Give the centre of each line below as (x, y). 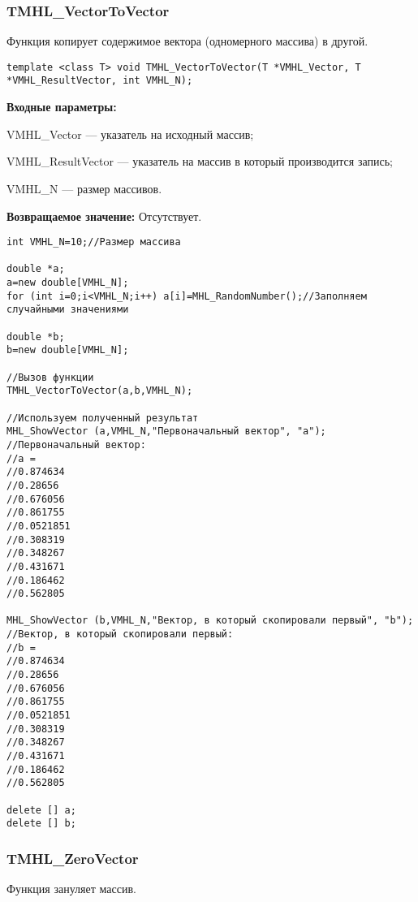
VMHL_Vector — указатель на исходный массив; (130, 134)
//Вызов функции (50, 377)
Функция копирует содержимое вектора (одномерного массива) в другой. (187, 41)
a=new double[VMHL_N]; (68, 283)
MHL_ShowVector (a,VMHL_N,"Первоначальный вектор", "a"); (166, 432)
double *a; (36, 269)
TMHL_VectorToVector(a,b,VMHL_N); (100, 391)
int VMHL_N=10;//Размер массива (94, 242)
